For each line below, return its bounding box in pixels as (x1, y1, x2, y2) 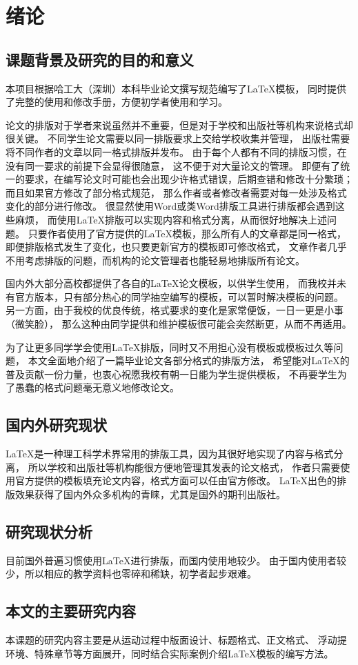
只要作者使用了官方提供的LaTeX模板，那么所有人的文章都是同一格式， (28, 226, 347, 240)
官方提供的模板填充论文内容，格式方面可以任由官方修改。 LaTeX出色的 (14, 473, 337, 488)
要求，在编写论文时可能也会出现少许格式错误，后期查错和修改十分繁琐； (24, 172, 353, 186)
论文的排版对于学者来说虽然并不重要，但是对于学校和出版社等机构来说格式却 (6, 117, 353, 132)
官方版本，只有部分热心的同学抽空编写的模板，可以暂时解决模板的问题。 (14, 289, 344, 304)
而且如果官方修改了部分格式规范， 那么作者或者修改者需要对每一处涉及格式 (6, 185, 347, 199)
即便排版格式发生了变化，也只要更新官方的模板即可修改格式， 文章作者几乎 (6, 239, 347, 254)
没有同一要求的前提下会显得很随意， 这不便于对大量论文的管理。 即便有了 (6, 158, 341, 172)
